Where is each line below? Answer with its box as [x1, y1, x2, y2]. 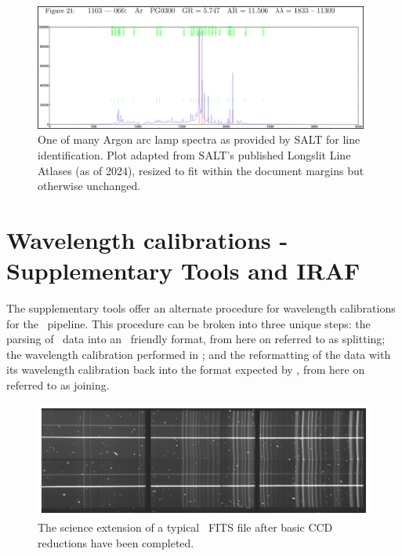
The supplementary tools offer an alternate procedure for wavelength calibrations [6, 300, 396, 316]
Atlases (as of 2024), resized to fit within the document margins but [38, 162, 364, 178]
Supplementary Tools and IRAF [6, 254, 360, 287]
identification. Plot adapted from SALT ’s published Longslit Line [38, 147, 351, 163]
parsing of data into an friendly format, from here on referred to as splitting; [6, 331, 386, 347]
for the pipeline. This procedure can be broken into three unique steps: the [6, 315, 371, 331]
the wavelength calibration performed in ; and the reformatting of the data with [6, 346, 391, 362]
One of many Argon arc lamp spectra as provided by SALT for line [38, 131, 360, 148]
